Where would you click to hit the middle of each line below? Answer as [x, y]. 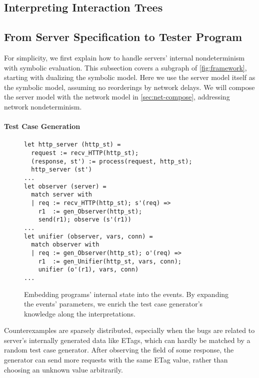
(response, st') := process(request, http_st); [112, 161]
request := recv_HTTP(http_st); [85, 153]
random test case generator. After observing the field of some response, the [119, 350]
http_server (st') [62, 170]
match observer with [65, 245]
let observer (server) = [65, 186]
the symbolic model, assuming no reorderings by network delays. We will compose [129, 87]
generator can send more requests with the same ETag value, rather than [116, 360]
